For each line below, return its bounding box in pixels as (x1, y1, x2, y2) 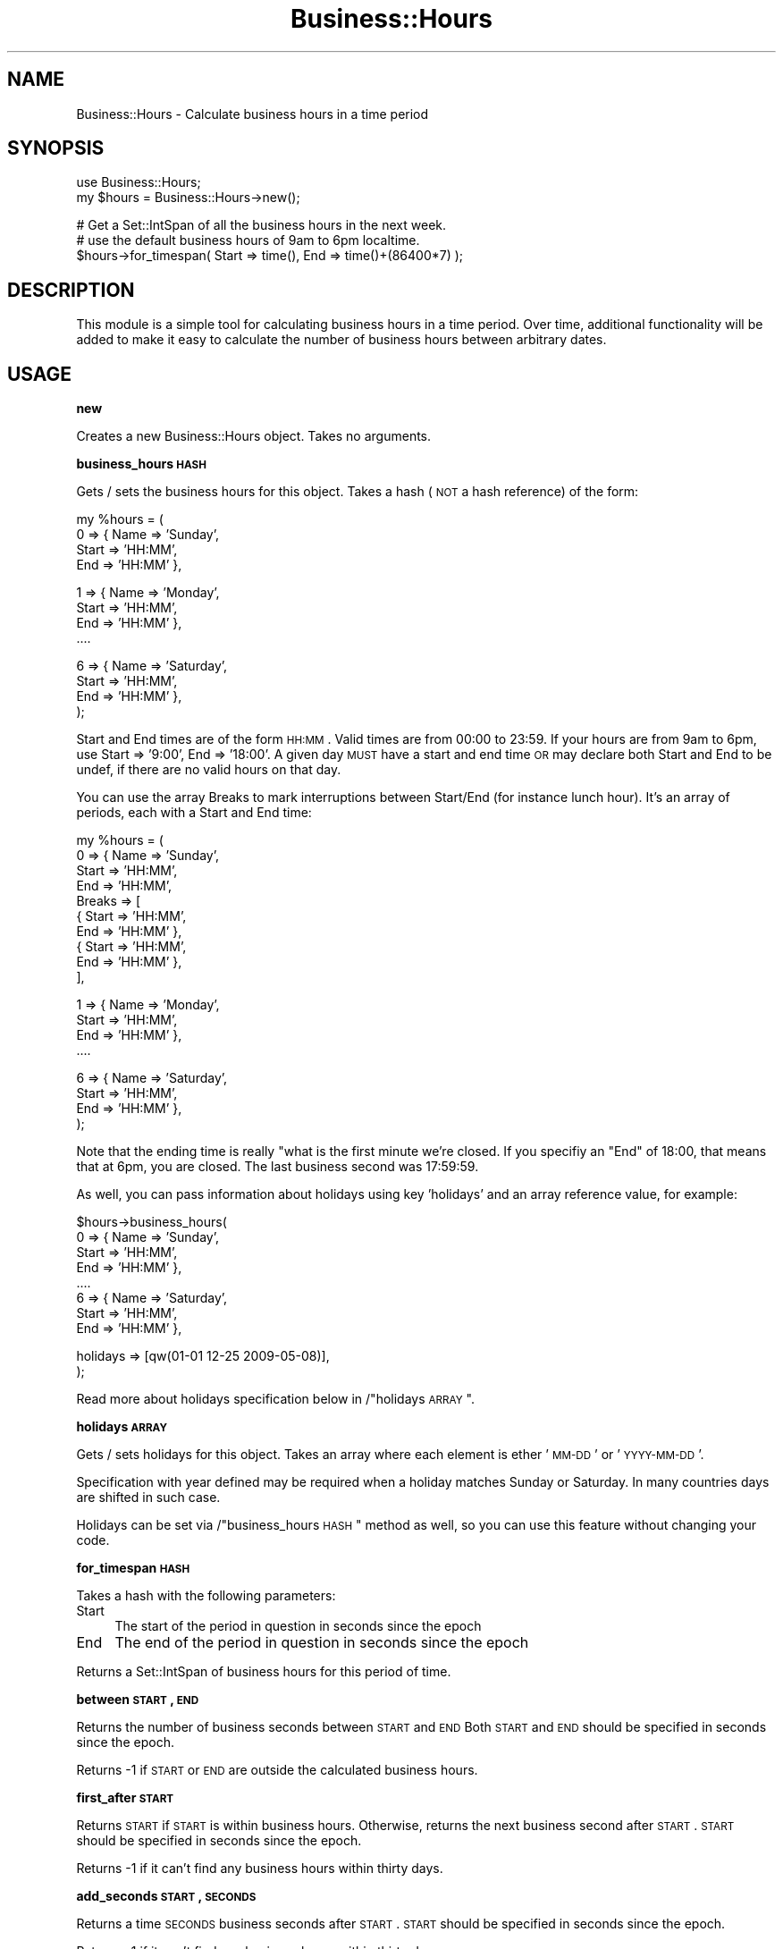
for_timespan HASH (76, 1560, 190, 1576)
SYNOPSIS (7, 137, 105, 160)
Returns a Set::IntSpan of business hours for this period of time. (76, 1664, 451, 1680)
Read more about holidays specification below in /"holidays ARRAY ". (76, 1391, 476, 1407)
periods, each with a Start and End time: (76, 805, 312, 821)
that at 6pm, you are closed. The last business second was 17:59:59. (76, 1159, 479, 1175)
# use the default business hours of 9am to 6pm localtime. (76, 232, 420, 249)
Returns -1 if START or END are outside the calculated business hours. (76, 1762, 478, 1778)
